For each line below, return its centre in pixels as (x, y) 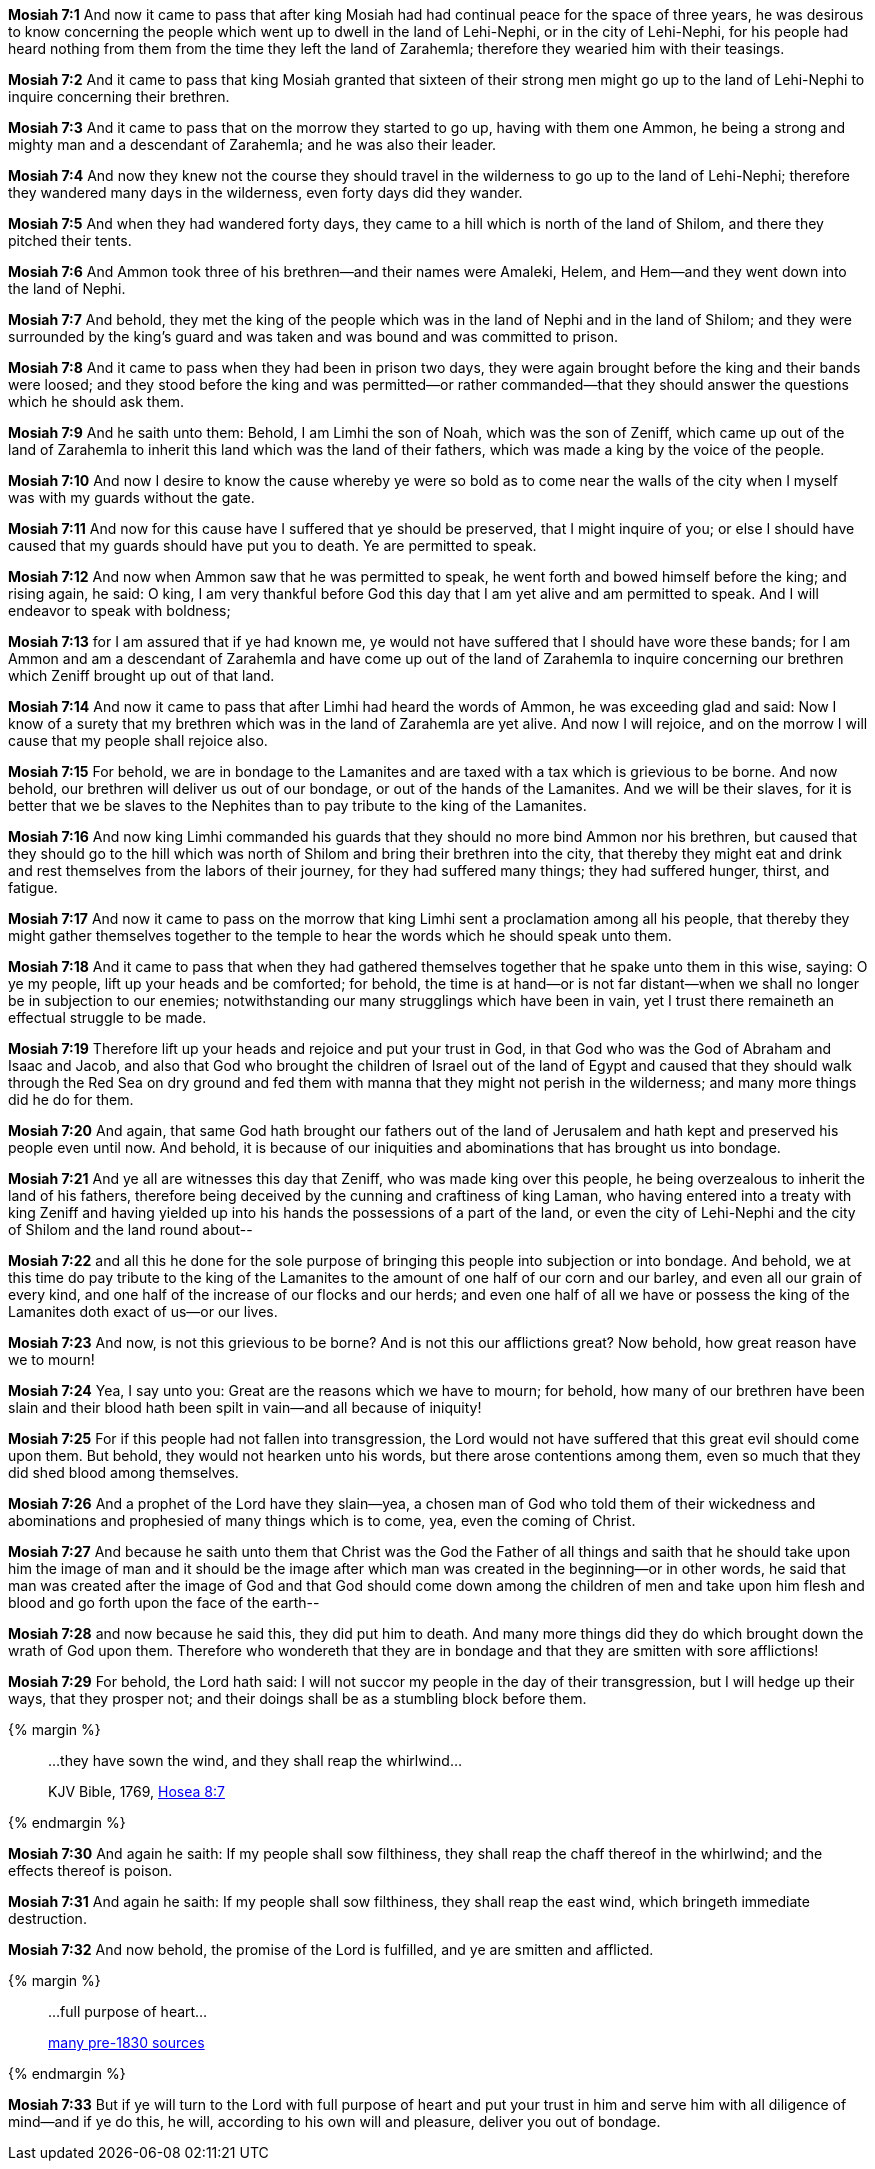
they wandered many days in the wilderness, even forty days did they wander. (265, 192)
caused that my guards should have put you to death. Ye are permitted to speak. (272, 545)
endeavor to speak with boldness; (119, 610)
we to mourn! (51, 1359)
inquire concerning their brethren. (119, 96)
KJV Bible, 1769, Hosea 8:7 (136, 1791)
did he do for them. (71, 1099)
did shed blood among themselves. (123, 1472)
